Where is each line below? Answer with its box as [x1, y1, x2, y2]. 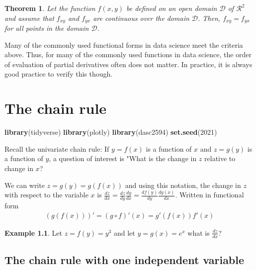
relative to [204, 153, 236, 164]
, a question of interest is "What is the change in [49, 153, 197, 164]
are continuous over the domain [93, 12, 189, 23]
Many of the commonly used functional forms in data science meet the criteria [4, 39, 243, 50]
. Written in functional [175, 189, 244, 200]
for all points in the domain [4, 23, 89, 33]
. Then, [198, 12, 221, 23]
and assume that [4, 12, 54, 23]
